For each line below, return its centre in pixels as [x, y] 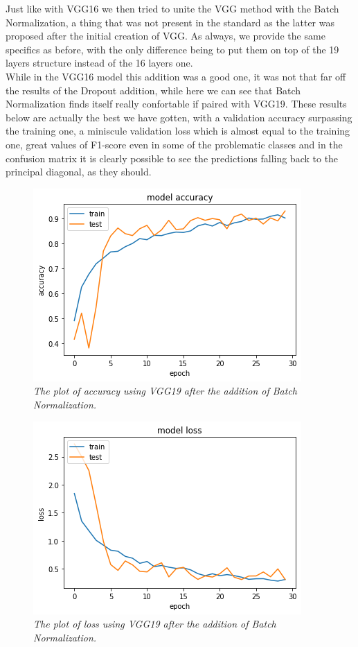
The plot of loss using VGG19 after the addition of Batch [155, 624]
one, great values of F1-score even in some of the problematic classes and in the [174, 144]
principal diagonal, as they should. [79, 172]
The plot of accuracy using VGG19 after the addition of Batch [165, 391]
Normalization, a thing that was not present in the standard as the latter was [170, 22]
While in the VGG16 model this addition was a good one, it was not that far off [176, 76]
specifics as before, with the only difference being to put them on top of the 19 [172, 49]
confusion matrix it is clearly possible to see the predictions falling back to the [172, 158]
